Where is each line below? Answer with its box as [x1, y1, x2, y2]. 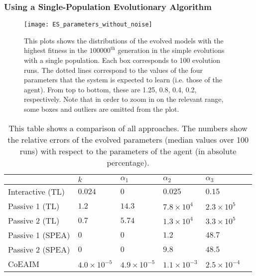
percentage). [107, 156, 149, 168]
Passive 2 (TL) [8, 214, 60, 226]
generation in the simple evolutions [118, 45, 225, 55]
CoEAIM [8, 258, 39, 270]
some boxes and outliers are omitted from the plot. [24, 104, 179, 114]
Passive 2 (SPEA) [8, 243, 70, 255]
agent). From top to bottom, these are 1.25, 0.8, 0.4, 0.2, [24, 84, 197, 94]
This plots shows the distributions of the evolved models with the [24, 35, 224, 45]
